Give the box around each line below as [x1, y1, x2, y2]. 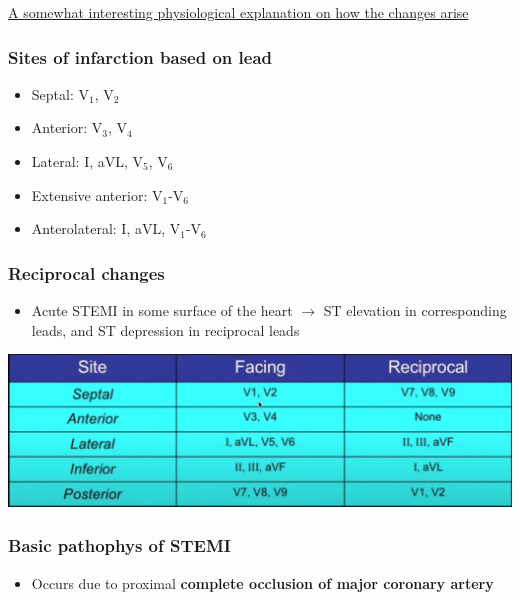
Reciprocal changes [8, 260, 165, 285]
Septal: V [31, 83, 89, 104]
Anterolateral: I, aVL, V [31, 218, 181, 239]
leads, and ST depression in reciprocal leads [31, 319, 300, 340]
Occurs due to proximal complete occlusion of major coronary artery [31, 572, 494, 593]
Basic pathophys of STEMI [8, 533, 231, 558]
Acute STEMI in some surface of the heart [31, 300, 293, 320]
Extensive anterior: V [31, 184, 163, 205]
